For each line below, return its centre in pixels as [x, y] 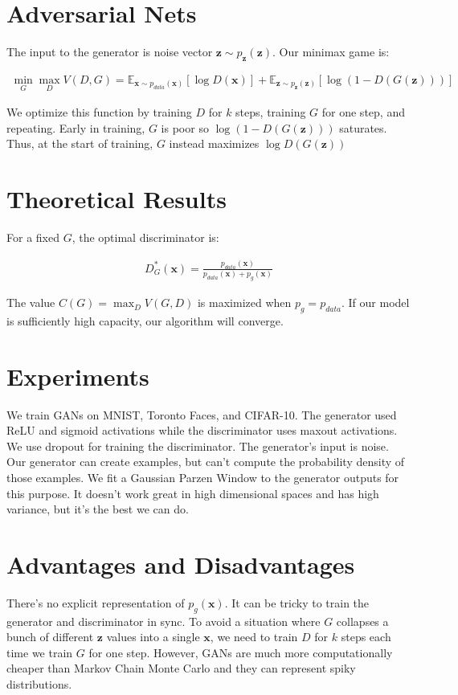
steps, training [271, 112]
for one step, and [363, 112]
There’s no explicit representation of [96, 602]
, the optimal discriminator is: [145, 237]
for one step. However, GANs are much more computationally [241, 652]
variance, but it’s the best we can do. [98, 509]
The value [31, 303]
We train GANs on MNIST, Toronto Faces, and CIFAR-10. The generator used [202, 414]
